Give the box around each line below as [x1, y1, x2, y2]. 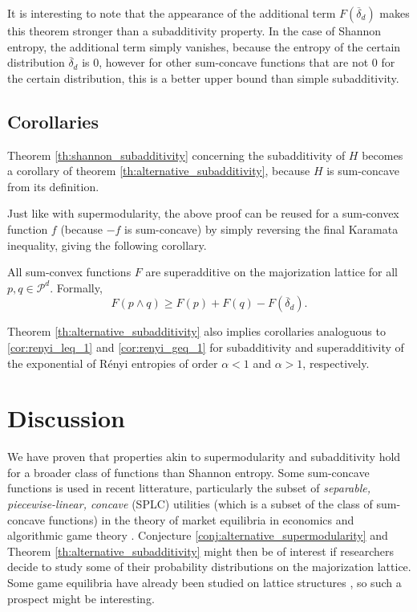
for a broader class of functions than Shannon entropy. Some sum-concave [7, 463, 370, 480]
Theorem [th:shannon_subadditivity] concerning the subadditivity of [7, 146, 346, 163]
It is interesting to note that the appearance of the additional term [7, 5, 336, 21]
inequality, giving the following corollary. [7, 236, 207, 253]
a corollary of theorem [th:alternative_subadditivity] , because [7, 162, 310, 179]
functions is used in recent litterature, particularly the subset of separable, [7, 479, 371, 496]
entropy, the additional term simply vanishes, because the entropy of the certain [7, 38, 401, 55]
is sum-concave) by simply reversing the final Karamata [124, 220, 399, 237]
